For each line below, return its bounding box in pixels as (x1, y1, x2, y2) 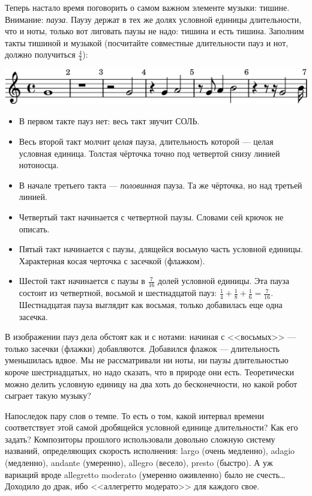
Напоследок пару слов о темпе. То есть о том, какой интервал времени (5, 409, 265, 422)
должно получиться (5, 48, 76, 61)
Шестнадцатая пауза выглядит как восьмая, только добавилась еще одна (19, 298, 283, 310)
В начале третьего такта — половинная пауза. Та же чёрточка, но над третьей (19, 178, 302, 191)
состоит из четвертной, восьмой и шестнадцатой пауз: (19, 286, 217, 299)
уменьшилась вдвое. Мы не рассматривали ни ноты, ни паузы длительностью (5, 354, 289, 366)
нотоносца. (19, 159, 59, 171)
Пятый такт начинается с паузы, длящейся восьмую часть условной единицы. (19, 243, 303, 255)
